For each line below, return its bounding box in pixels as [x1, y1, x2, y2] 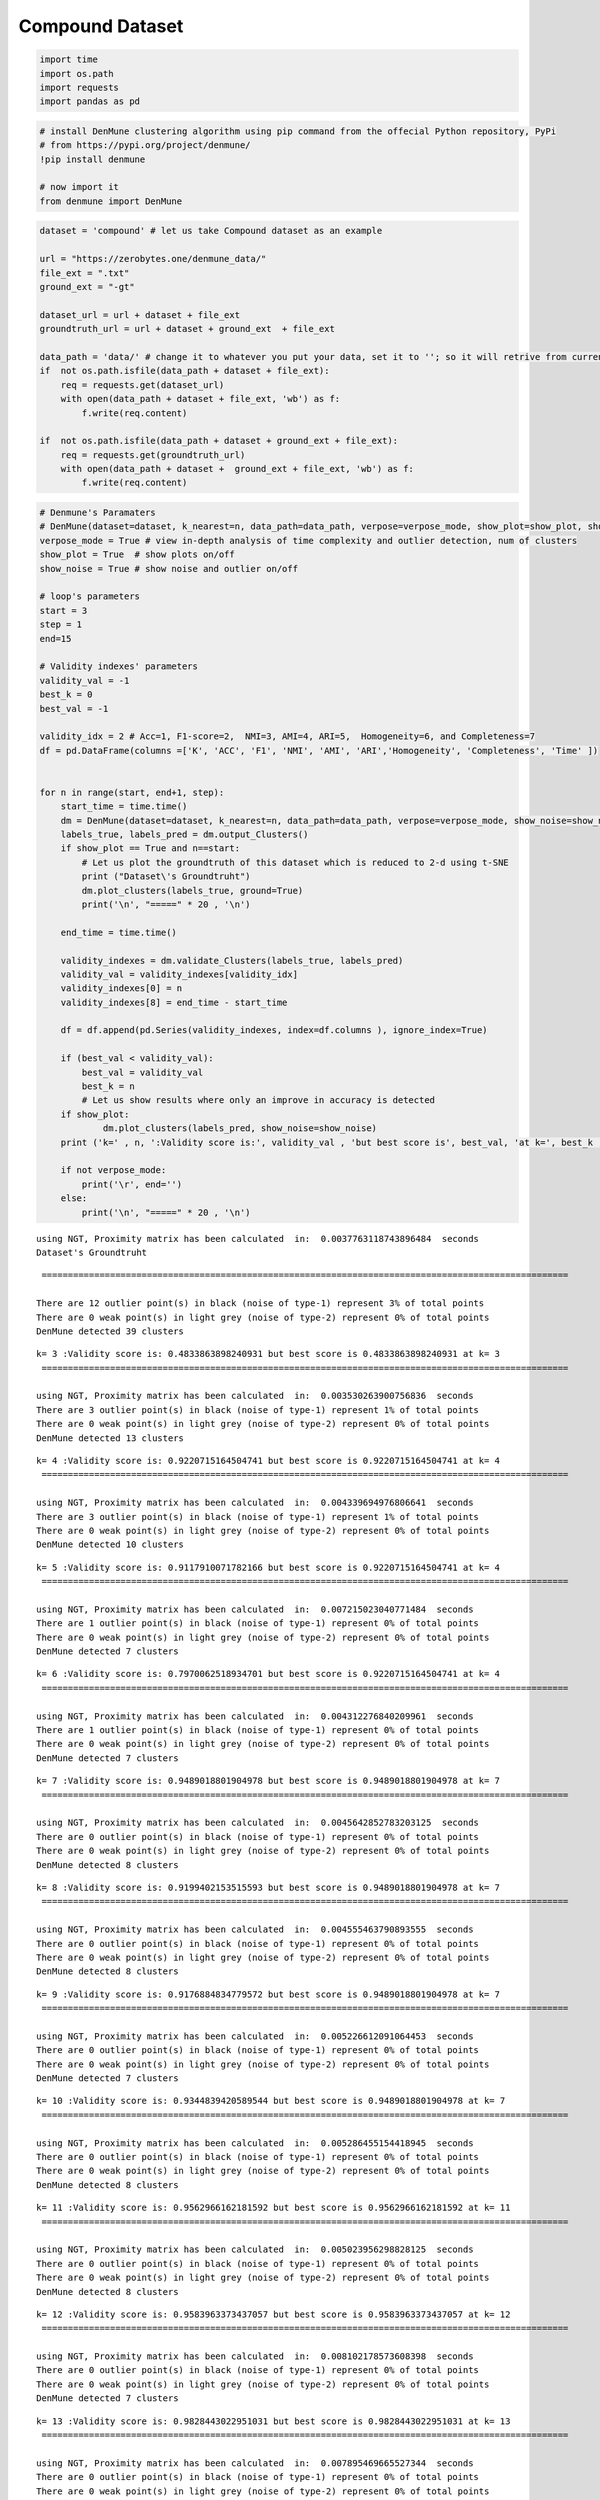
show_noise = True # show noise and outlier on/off [39, 563, 299, 574]
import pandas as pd [39, 96, 140, 107]
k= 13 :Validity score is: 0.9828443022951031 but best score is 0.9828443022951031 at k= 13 [36, 2415, 511, 2427]
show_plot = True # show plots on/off [39, 549, 235, 560]
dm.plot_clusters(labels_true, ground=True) [81, 885, 304, 896]
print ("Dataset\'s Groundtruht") [81, 871, 251, 882]
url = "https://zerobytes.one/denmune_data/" [39, 253, 267, 265]
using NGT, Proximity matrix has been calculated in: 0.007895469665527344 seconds [36, 2457, 474, 2469]
